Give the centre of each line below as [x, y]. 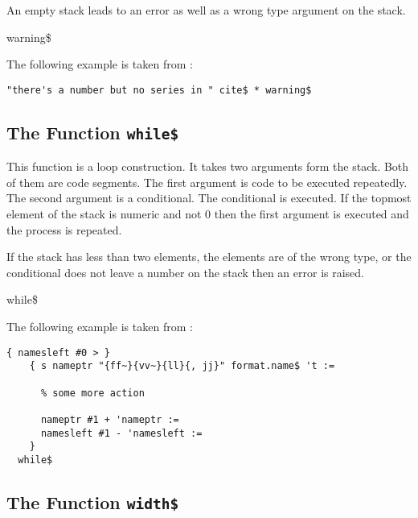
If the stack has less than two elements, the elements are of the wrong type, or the [209, 257]
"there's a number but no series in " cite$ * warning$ [159, 90]
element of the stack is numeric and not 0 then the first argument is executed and [208, 213]
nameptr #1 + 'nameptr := [110, 419]
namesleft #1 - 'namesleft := [121, 433]
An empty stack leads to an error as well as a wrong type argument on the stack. [206, 10]
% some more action [92, 393]
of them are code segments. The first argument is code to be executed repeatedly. [207, 182]
